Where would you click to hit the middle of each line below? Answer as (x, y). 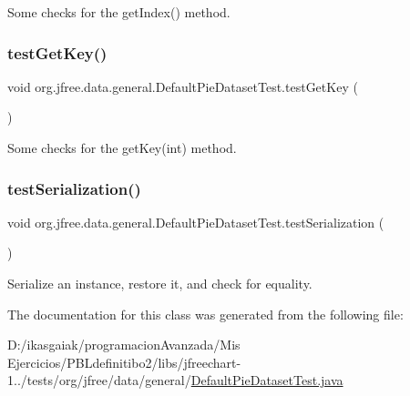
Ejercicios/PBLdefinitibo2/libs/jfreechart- (124, 362)
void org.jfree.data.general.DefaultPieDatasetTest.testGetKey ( (183, 86)
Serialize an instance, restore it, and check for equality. (160, 283)
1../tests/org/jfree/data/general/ (99, 380)
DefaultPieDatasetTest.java (267, 380)
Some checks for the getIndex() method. (119, 12)
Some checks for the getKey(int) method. (122, 147)
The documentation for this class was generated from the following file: (205, 314)
